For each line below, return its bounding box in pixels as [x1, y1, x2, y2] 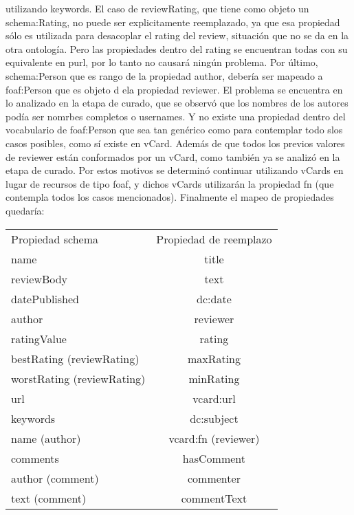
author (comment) [11, 470, 99, 486]
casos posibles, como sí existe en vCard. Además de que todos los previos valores [5, 135, 345, 150]
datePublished [11, 290, 80, 307]
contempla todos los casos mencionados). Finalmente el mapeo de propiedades [5, 190, 334, 204]
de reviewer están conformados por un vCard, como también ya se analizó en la [5, 149, 340, 164]
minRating [188, 370, 240, 386]
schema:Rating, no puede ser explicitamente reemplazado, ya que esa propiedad [5, 14, 340, 29]
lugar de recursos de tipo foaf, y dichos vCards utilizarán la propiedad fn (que [5, 176, 334, 190]
